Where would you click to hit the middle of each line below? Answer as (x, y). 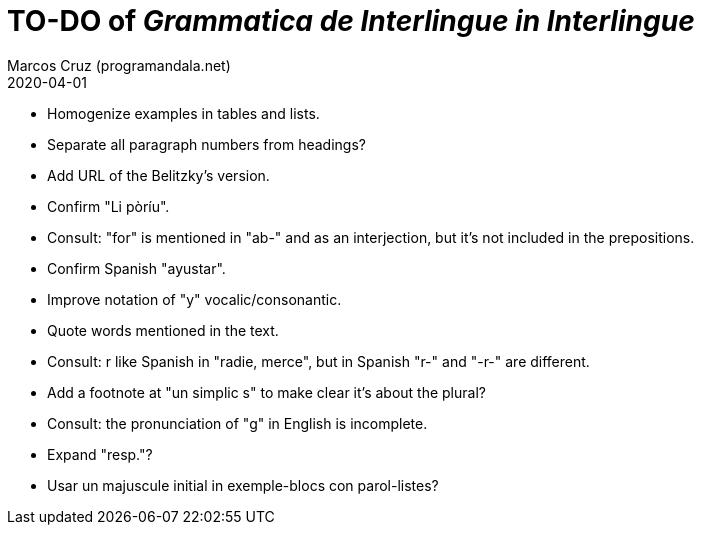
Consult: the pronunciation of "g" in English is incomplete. (237, 423)
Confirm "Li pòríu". (108, 206)
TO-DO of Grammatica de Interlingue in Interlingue (351, 21)
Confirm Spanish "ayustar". (136, 268)
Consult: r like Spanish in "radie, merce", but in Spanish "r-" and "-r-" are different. (318, 361)
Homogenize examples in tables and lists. (183, 113)
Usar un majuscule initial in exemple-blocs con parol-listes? (243, 485)
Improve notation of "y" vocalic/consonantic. (194, 299)
